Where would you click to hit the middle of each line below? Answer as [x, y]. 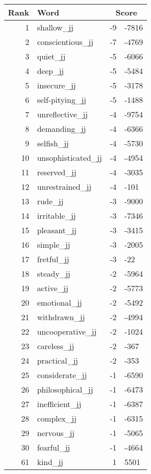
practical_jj [57, 360]
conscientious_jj [65, 42]
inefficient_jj [59, 404]
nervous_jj [56, 433]
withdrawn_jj [61, 317]
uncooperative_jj [67, 331]
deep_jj [50, 71]
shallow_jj [55, 27]
